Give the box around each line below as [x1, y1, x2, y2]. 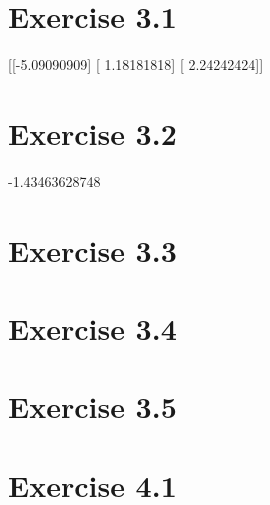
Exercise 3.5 [8, 386, 177, 427]
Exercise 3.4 [8, 308, 177, 348]
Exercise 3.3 [8, 229, 177, 270]
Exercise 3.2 [8, 112, 177, 153]
